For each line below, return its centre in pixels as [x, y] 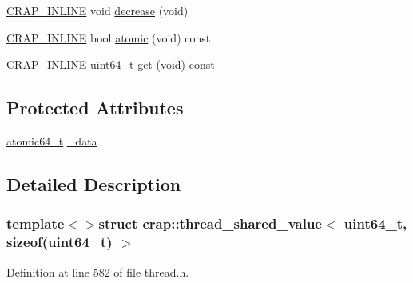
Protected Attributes [95, 108]
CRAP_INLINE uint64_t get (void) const [111, 64]
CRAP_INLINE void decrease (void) [97, 10]
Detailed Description [94, 183]
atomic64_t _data [52, 140]
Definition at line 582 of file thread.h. [98, 271]
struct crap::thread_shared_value [210, 223]
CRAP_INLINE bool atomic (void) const [109, 37]
